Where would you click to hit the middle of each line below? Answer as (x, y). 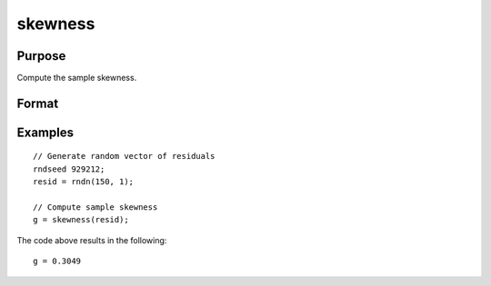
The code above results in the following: (92, 240)
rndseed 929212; (69, 169)
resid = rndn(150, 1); (84, 182)
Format (38, 103)
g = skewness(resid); (81, 220)
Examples (45, 132)
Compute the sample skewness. (77, 78)
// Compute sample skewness (95, 207)
